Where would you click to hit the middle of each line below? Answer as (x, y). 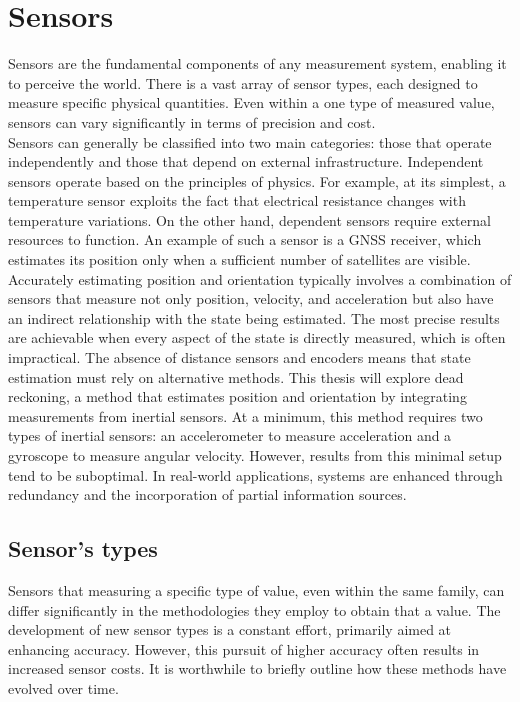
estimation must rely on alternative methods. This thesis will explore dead (236, 376)
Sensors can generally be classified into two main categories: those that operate (250, 141)
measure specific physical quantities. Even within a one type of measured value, (251, 102)
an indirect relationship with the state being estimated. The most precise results (254, 317)
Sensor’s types (83, 548)
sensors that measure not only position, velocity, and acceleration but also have (251, 298)
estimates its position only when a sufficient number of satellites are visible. (239, 259)
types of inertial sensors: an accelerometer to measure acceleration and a (230, 435)
